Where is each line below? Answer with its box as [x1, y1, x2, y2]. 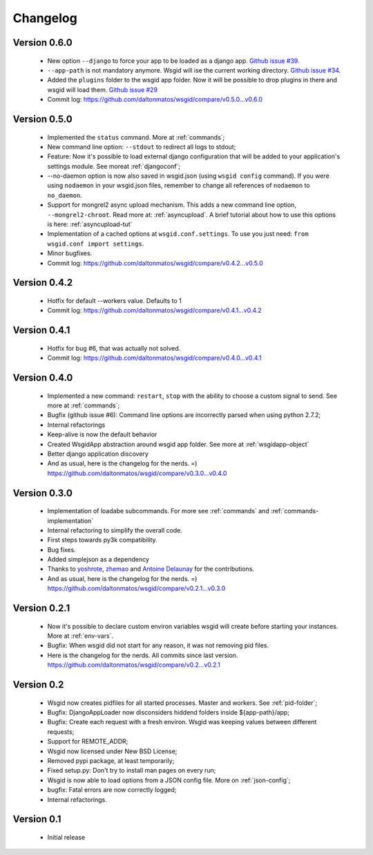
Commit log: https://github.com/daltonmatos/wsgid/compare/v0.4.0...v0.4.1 [47, 353, 262, 362]
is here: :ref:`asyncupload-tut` [47, 220, 133, 228]
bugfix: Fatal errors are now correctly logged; [47, 786, 177, 794]
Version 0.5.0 [12, 113, 73, 125]
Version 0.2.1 [12, 603, 70, 614]
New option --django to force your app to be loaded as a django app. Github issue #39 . [47, 56, 300, 65]
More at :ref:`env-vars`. [47, 632, 114, 640]
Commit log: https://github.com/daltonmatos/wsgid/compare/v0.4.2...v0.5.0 [47, 259, 264, 267]
